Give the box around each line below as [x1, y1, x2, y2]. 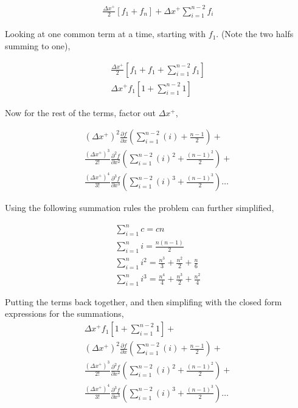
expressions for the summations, [5, 307, 124, 320]
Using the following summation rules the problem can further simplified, [5, 201, 274, 214]
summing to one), [5, 39, 71, 52]
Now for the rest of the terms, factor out [5, 106, 156, 119]
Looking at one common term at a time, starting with [5, 27, 206, 40]
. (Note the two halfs [216, 27, 294, 40]
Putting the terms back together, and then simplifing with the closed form [5, 295, 282, 308]
